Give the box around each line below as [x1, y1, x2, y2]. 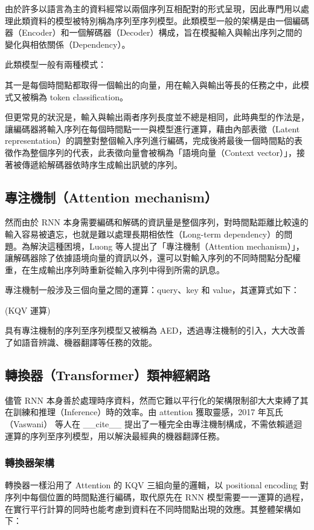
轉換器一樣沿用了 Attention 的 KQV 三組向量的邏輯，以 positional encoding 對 [5, 479, 309, 491]
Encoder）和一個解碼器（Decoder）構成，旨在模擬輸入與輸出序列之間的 [21, 26, 303, 39]
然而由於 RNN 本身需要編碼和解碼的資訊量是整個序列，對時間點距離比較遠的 [5, 216, 309, 228]
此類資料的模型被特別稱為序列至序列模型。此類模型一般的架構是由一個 [13, 14, 292, 27]
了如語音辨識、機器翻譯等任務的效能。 [5, 336, 157, 349]
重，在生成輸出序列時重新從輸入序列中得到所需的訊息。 [5, 263, 225, 276]
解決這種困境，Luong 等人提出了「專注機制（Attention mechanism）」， [30, 239, 304, 252]
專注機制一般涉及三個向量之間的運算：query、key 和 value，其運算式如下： [5, 283, 300, 296]
